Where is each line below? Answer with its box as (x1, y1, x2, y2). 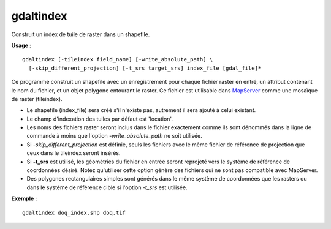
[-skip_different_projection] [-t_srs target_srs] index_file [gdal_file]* (28, 64, 262, 72)
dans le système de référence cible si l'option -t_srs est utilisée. (26, 184, 188, 191)
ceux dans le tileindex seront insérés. (26, 149, 121, 157)
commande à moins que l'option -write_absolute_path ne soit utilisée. (26, 132, 202, 140)
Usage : (11, 42, 32, 49)
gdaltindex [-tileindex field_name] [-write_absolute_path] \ (22, 56, 213, 63)
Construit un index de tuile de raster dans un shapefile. (11, 31, 150, 38)
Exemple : (11, 195, 37, 202)
